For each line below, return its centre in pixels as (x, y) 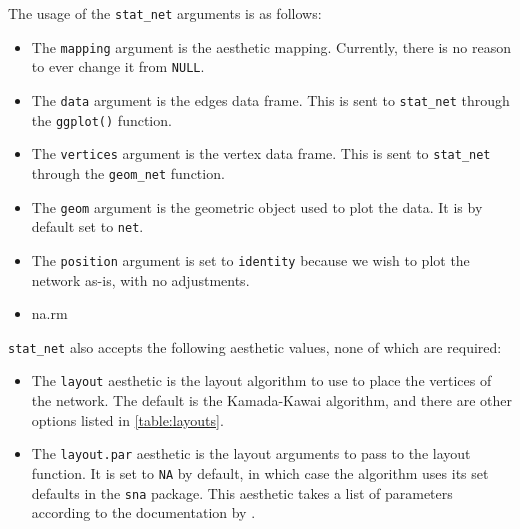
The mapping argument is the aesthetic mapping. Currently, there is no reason (271, 46)
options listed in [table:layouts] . (127, 419)
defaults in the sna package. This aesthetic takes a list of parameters (242, 492)
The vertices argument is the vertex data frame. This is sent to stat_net (261, 153)
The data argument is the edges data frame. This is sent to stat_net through (270, 99)
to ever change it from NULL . (118, 66)
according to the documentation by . (143, 512)
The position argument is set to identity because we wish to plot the (250, 259)
